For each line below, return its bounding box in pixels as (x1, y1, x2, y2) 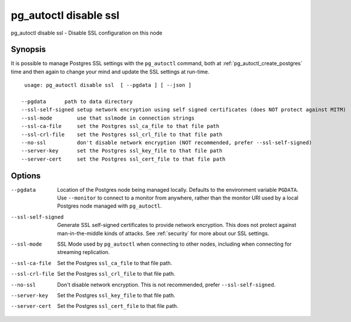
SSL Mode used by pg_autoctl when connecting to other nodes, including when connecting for (57, 240, 292, 248)
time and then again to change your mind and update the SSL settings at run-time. (11, 68, 210, 75)
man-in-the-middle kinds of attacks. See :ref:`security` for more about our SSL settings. (57, 229, 269, 237)
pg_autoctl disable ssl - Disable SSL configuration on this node (11, 29, 163, 36)
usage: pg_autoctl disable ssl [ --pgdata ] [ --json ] (24, 82, 192, 89)
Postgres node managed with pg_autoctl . (57, 202, 163, 209)
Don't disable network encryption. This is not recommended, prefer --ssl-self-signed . (57, 281, 276, 288)
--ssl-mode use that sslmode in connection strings (21, 114, 195, 121)
